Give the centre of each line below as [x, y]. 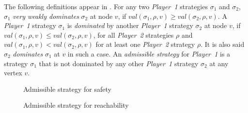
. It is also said [223, 44]
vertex [13, 73]
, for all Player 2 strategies [133, 35]
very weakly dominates [46, 16]
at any [219, 63]
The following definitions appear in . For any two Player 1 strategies [106, 6]
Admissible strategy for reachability [76, 105]
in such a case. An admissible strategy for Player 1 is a [149, 53]
